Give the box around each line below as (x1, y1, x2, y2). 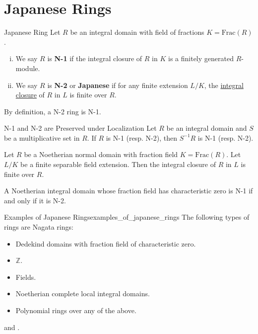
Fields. (15, 271, 36, 282)
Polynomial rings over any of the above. (15, 305, 136, 315)
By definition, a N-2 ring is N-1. (4, 106, 101, 116)
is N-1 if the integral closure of (47, 53, 142, 64)
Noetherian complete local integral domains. (15, 288, 150, 299)
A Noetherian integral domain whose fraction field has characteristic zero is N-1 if (4, 185, 253, 196)
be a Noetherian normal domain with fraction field (24, 149, 178, 160)
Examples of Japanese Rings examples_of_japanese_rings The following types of (4, 212, 250, 222)
